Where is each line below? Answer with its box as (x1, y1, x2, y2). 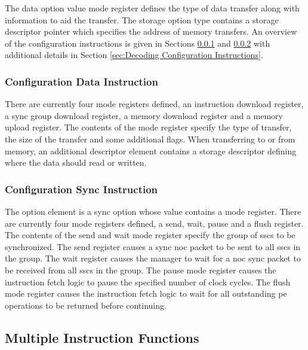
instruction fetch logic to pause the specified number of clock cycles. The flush (5, 275, 291, 288)
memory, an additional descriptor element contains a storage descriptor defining (5, 144, 297, 157)
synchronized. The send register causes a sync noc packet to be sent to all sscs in (5, 240, 301, 252)
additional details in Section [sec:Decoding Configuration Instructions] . (5, 48, 263, 61)
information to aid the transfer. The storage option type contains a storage (5, 13, 279, 26)
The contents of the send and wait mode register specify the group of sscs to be (5, 229, 295, 241)
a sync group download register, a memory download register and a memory (5, 109, 283, 121)
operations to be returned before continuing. (5, 299, 167, 311)
